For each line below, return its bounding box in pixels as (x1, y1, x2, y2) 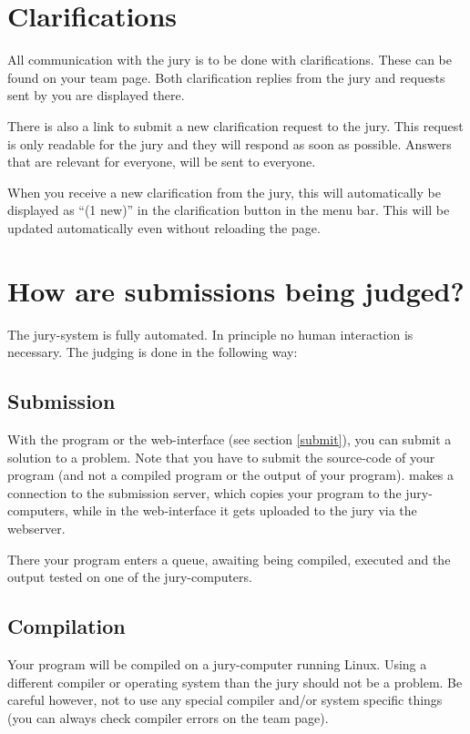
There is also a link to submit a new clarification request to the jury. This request (7, 116, 464, 135)
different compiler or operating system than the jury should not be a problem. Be (7, 672, 463, 691)
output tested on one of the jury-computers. (7, 567, 252, 586)
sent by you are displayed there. (7, 86, 185, 105)
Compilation (7, 612, 126, 640)
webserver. (7, 518, 66, 537)
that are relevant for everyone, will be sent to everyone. (7, 152, 316, 171)
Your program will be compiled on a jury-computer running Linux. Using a (7, 654, 427, 673)
